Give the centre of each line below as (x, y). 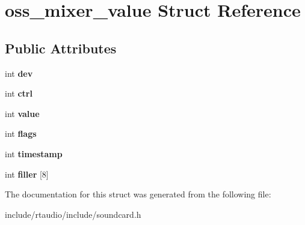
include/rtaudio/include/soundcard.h (73, 214)
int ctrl (19, 93)
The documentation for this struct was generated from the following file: (138, 194)
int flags (21, 133)
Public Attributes (61, 48)
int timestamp (34, 153)
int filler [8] (27, 174)
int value (22, 113)
